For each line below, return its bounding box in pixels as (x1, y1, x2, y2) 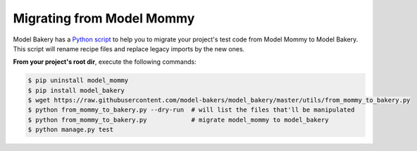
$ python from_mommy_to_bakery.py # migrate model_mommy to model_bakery (27, 116, 329, 124)
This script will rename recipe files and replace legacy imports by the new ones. (13, 44, 245, 53)
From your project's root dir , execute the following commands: (13, 58, 197, 66)
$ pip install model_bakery (27, 86, 125, 94)
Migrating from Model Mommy (13, 11, 195, 26)
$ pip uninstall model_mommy (27, 77, 129, 84)
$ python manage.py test (27, 126, 114, 133)
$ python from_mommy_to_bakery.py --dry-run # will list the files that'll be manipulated (27, 106, 355, 114)
